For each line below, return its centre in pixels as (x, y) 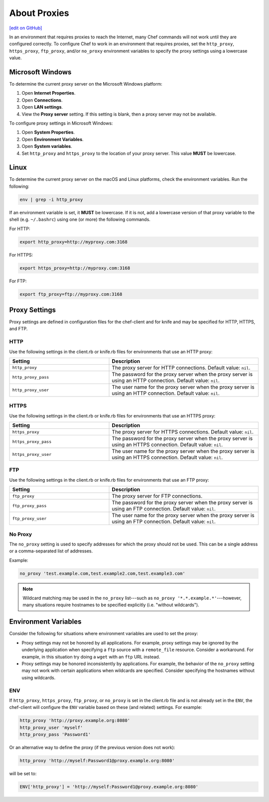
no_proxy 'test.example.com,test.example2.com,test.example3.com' (102, 573)
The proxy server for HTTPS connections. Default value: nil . (183, 432)
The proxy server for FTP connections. (157, 496)
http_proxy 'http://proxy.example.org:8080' (75, 721)
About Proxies (39, 13)
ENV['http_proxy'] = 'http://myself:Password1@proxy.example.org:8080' (109, 787)
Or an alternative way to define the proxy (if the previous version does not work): (92, 748)
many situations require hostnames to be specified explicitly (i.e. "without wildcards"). (111, 605)
